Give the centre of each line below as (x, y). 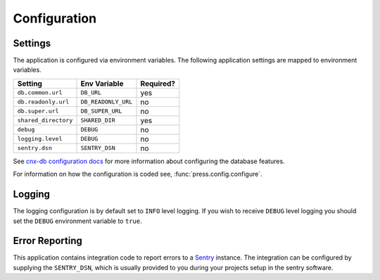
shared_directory (45, 121)
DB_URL (91, 93)
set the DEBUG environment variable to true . (77, 221)
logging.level (40, 139)
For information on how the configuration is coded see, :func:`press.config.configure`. (138, 174)
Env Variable (102, 83)
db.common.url (40, 93)
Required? (158, 83)
